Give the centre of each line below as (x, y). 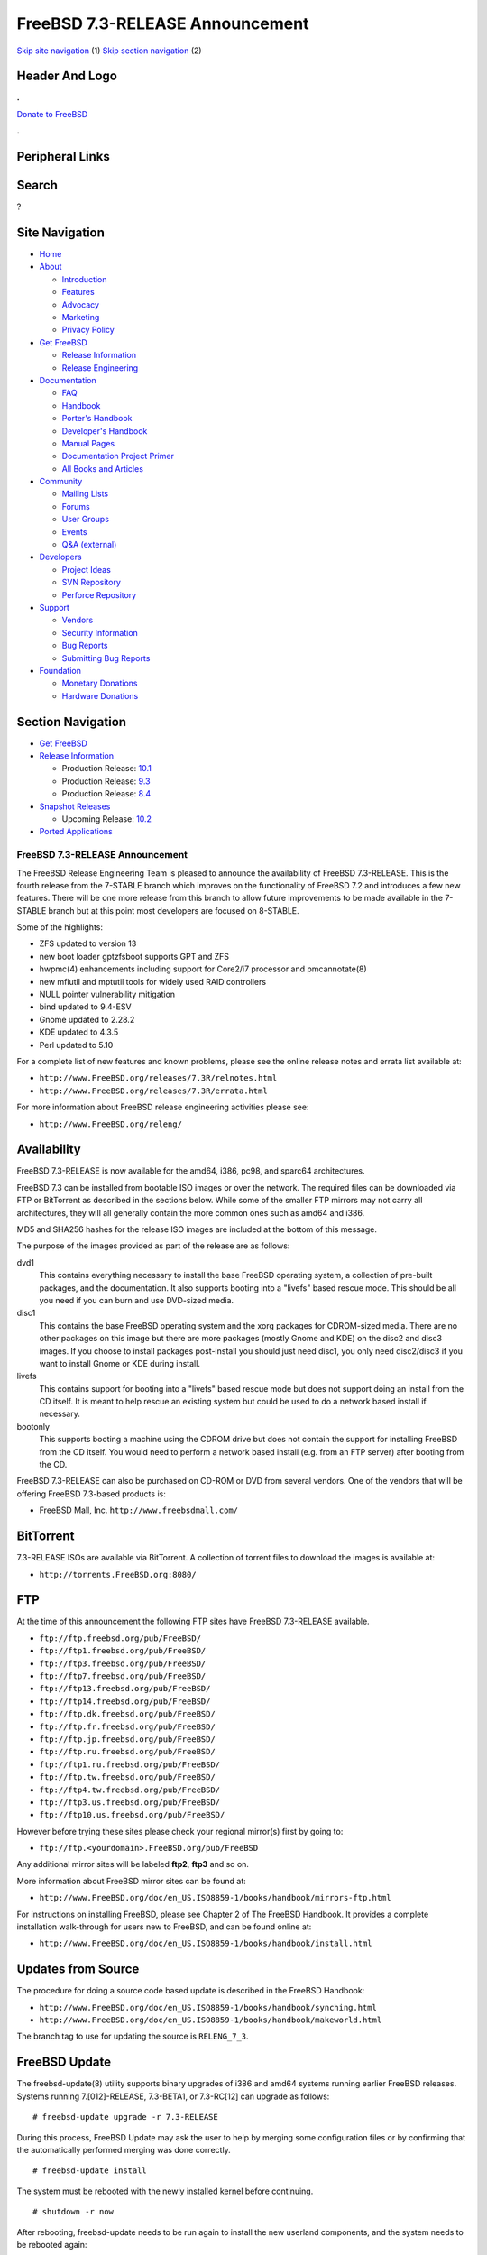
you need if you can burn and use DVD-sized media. (137, 1300)
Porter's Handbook (97, 419)
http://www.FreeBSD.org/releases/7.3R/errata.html (153, 1091)
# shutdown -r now (74, 2212)
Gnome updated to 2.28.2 (87, 1019)
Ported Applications (76, 832)
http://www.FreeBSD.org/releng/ (110, 1124)
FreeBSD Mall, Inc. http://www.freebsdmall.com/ (139, 1510)
